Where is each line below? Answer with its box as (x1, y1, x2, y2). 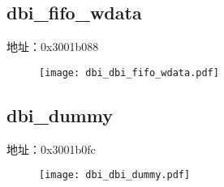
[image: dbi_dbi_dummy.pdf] (39, 169, 191, 181)
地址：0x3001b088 (6, 38, 99, 55)
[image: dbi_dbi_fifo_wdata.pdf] (39, 66, 219, 79)
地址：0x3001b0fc (6, 140, 96, 157)
